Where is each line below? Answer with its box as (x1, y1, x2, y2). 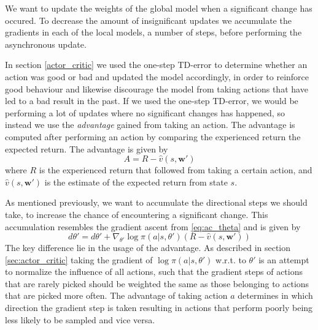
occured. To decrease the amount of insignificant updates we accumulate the (5, 13, 292, 26)
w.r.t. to (215, 253, 246, 266)
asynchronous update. (5, 37, 87, 50)
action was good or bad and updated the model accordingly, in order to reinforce (5, 70, 309, 83)
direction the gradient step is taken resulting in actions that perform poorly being (5, 301, 313, 314)
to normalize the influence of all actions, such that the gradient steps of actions (5, 265, 303, 278)
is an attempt (258, 253, 309, 266)
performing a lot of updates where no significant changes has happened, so (5, 106, 285, 119)
